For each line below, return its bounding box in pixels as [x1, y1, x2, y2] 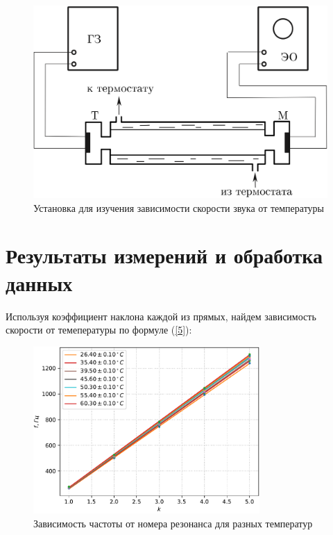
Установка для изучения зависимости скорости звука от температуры [33, 200, 324, 215]
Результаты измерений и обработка [6, 241, 323, 270]
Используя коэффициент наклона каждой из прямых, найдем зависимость [6, 308, 316, 323]
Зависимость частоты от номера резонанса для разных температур [33, 516, 313, 530]
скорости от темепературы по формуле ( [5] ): [6, 322, 192, 337]
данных [6, 268, 73, 297]
